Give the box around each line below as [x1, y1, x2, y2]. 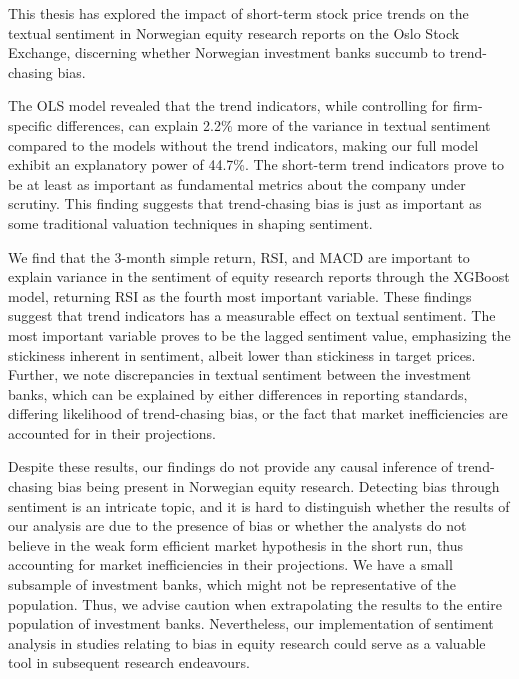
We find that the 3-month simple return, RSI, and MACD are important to [8, 246, 470, 267]
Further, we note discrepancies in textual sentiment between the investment [8, 364, 471, 385]
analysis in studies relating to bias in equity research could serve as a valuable [8, 632, 486, 653]
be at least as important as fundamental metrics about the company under [8, 173, 466, 194]
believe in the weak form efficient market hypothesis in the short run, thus [8, 534, 464, 555]
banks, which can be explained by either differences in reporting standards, [8, 383, 468, 404]
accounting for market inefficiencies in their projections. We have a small [8, 554, 453, 575]
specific [8, 114, 53, 135]
